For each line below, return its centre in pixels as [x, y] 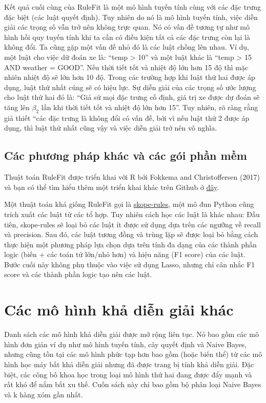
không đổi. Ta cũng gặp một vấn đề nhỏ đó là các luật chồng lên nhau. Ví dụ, [127, 47]
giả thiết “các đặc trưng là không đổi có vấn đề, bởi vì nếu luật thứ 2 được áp [127, 118]
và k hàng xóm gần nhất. [44, 394]
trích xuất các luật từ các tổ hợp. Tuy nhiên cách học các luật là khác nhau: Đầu [132, 214]
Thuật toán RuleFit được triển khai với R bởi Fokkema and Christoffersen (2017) [132, 177]
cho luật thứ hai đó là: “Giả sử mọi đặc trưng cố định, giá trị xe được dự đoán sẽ [132, 97]
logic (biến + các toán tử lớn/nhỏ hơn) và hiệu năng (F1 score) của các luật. [125, 254]
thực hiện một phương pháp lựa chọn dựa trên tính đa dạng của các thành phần [130, 244]
